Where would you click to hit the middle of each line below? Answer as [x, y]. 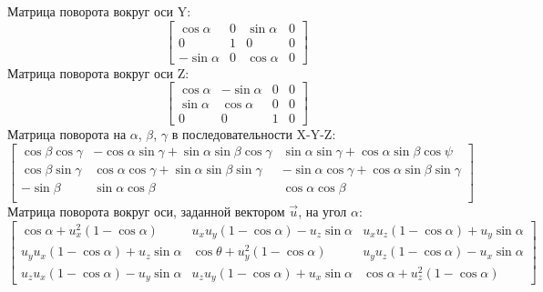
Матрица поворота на [67, 134]
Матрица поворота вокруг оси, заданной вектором [146, 211]
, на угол [323, 211]
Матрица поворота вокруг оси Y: [99, 11]
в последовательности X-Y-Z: [254, 134]
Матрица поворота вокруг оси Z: [98, 72]
